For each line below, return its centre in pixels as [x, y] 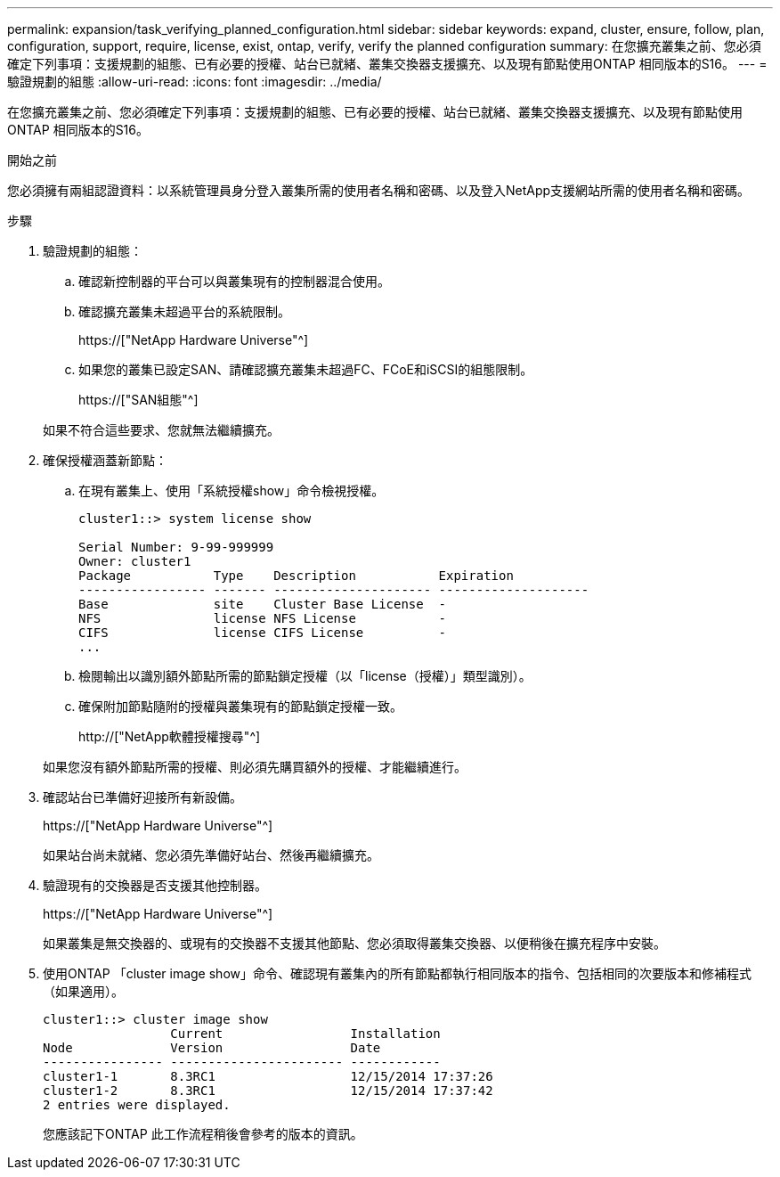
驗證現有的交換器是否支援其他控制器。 [155, 885]
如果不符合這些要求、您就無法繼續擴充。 [161, 430]
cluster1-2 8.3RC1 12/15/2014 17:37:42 [268, 1091]
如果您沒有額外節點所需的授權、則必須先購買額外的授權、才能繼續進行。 [255, 767]
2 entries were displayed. [137, 1105]
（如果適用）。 [83, 991]
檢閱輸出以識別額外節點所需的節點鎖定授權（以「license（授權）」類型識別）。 [305, 676]
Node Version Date [212, 1048]
